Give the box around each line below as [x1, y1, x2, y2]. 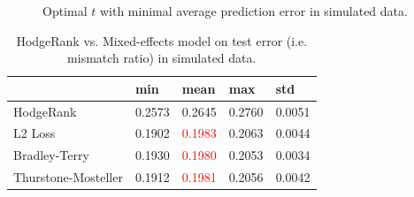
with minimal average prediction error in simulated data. [99, 2, 408, 19]
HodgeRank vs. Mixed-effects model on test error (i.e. [16, 31, 308, 49]
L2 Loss [13, 124, 56, 142]
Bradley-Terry [13, 146, 89, 164]
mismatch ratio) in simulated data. [67, 49, 257, 67]
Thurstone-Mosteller [13, 168, 123, 186]
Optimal [42, 2, 88, 19]
